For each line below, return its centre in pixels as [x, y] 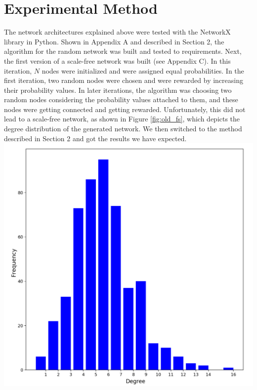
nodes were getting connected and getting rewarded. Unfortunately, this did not [125, 109]
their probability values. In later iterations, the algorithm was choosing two [118, 90]
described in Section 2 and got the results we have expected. [95, 138]
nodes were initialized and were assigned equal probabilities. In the [143, 70]
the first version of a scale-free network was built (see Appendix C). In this [117, 60]
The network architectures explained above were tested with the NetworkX [117, 32]
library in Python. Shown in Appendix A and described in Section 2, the [114, 41]
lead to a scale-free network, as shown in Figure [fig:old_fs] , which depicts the [122, 119]
